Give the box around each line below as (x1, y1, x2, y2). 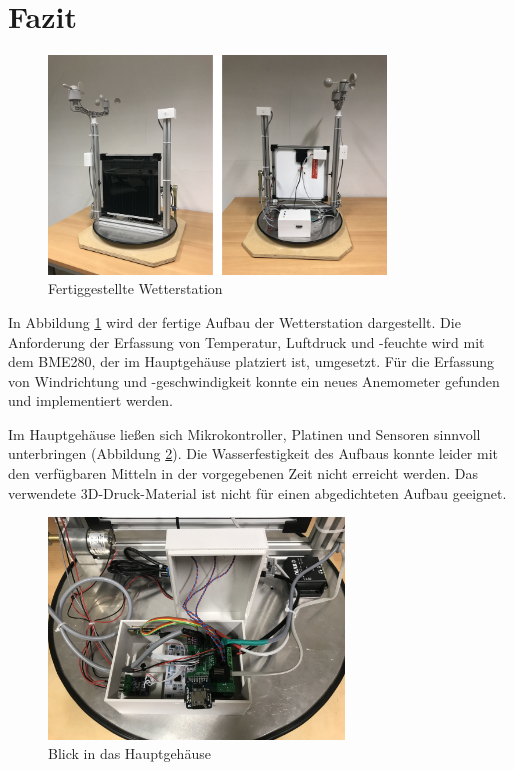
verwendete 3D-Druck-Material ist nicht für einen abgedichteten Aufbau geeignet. (8, 482, 507, 503)
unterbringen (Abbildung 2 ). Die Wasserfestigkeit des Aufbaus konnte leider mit (8, 443, 499, 464)
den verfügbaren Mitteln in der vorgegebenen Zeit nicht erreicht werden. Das (8, 463, 478, 484)
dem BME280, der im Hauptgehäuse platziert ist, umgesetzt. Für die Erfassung (8, 351, 494, 372)
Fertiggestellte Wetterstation (48, 278, 223, 299)
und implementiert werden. (8, 390, 173, 411)
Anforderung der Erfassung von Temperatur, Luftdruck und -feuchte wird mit (8, 331, 485, 352)
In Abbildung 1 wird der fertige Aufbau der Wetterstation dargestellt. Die (8, 311, 461, 332)
